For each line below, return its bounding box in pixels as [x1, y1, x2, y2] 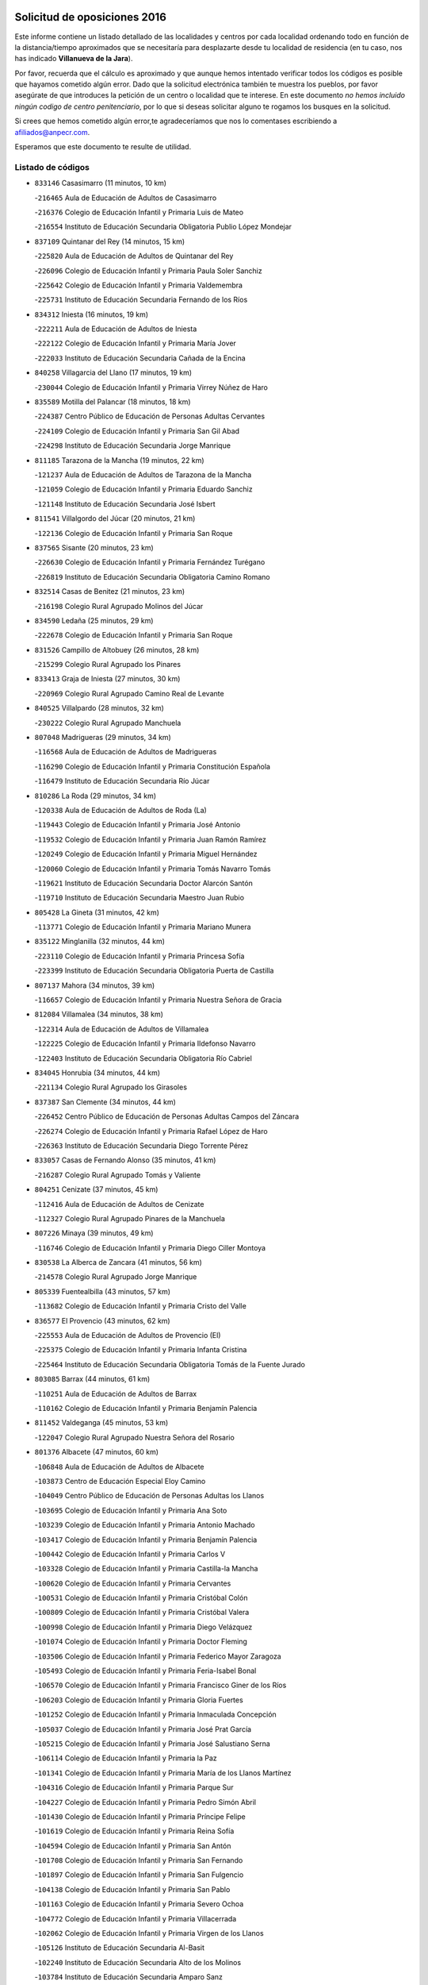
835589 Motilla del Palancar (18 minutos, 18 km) [34, 397, 191, 407]
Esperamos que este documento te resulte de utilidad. [14, 142, 192, 152]
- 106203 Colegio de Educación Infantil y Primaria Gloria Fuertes [34, 1695, 243, 1705]
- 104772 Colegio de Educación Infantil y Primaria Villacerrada [34, 1914, 237, 1923]
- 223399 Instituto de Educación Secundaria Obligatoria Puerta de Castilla [34, 966, 274, 976]
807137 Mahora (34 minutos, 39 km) [34, 981, 155, 990]
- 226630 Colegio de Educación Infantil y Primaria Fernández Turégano [34, 557, 266, 567]
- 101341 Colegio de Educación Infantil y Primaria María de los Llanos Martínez [34, 1767, 292, 1778]
